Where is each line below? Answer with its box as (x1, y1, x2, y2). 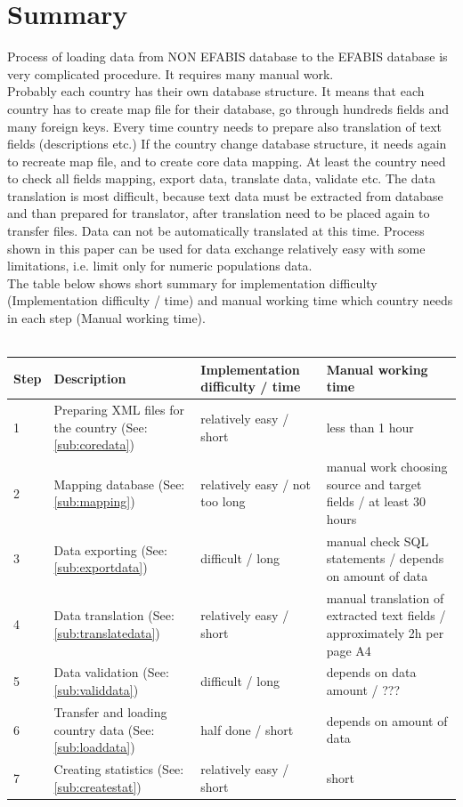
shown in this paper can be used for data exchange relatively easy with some (7, 238, 426, 257)
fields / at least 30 (326, 492, 426, 511)
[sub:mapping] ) (53, 492, 135, 511)
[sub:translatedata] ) (53, 624, 160, 642)
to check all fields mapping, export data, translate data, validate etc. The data (7, 169, 435, 188)
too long (200, 492, 246, 511)
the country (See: (53, 417, 148, 436)
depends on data (326, 663, 417, 682)
